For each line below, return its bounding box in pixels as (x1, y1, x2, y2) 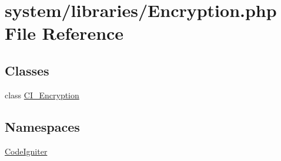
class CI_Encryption (5, 88, 79, 101)
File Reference (5, 21, 124, 45)
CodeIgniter (5, 145, 48, 157)
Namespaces (5, 117, 80, 135)
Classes (5, 61, 49, 79)
